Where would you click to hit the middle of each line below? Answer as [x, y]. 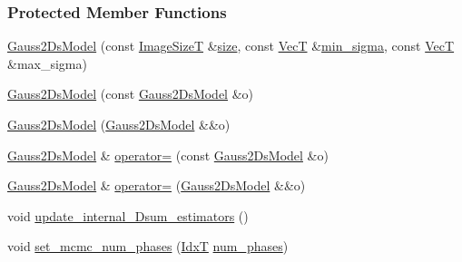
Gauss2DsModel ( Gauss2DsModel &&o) [119, 124]
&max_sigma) [47, 63]
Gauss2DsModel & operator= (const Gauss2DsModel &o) [168, 155]
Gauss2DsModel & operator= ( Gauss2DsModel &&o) [157, 185]
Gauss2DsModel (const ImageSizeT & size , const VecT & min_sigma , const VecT [231, 46]
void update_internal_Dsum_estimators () [128, 215]
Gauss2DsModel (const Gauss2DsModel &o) [131, 94]
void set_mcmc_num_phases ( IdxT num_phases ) [148, 246]
